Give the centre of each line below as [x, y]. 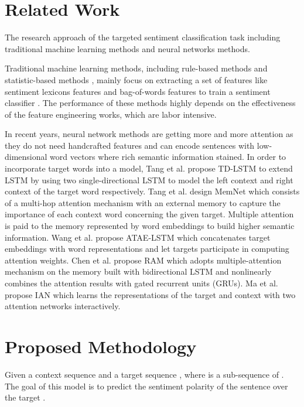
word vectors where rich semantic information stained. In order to [168, 157]
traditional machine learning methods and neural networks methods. [127, 48]
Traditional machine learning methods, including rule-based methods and [136, 68]
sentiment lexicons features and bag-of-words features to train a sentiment [138, 91]
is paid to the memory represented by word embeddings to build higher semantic [150, 226]
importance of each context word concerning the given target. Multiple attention [149, 214]
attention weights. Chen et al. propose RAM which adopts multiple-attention [143, 260]
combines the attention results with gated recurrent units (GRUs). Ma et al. [141, 283]
